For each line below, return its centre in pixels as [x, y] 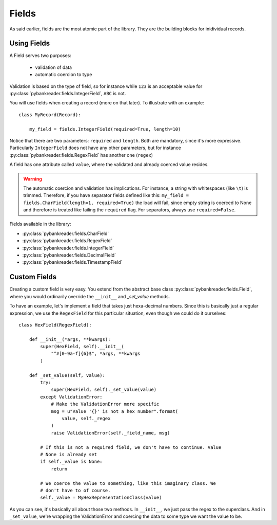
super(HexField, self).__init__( [82, 347]
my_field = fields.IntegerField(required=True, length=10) [105, 129]
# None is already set [69, 454]
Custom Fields [33, 277]
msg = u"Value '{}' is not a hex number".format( [115, 411]
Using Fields [30, 43]
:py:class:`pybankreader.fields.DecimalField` [69, 255]
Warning [33, 179]
